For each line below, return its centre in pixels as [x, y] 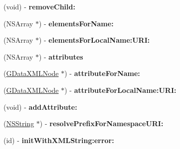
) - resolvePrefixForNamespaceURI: [101, 123]
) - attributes [61, 56]
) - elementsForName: [76, 23]
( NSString [19, 123]
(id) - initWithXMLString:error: [59, 140]
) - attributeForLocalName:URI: [120, 90]
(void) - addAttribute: [40, 107]
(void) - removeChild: [39, 6]
